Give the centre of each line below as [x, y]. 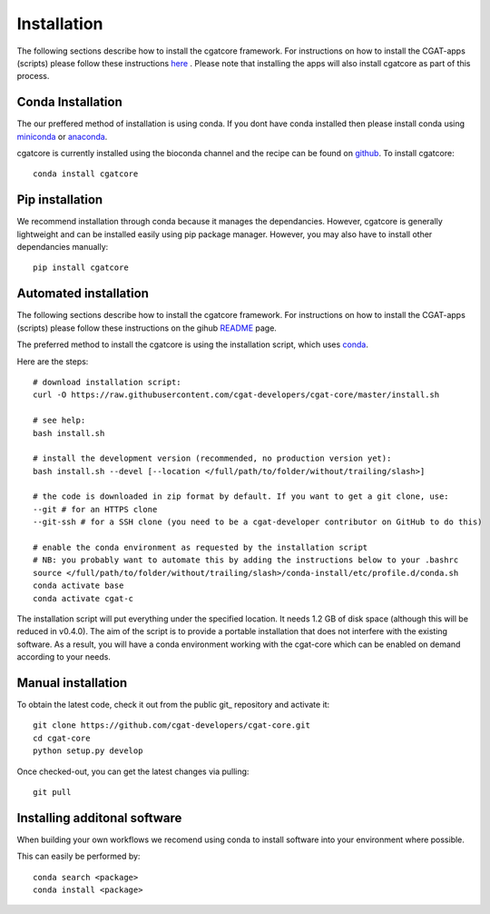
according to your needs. [64, 657]
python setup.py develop [88, 751]
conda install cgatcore [86, 174]
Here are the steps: [53, 361]
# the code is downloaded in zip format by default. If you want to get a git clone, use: [241, 497]
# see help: [59, 421]
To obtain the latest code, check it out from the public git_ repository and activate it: [173, 705]
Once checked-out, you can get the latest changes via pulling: [133, 771]
